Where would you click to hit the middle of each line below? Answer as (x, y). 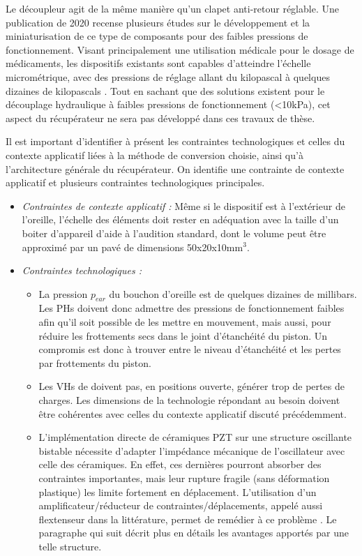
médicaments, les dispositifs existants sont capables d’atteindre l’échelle (158, 63)
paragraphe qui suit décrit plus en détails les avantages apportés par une (194, 533)
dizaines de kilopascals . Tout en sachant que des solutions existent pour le (165, 90)
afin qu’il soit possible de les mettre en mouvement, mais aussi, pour (185, 322)
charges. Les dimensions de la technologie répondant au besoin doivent (189, 400)
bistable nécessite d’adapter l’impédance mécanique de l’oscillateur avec (192, 450)
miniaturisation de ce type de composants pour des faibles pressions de (157, 36)
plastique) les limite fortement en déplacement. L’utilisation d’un (178, 491)
